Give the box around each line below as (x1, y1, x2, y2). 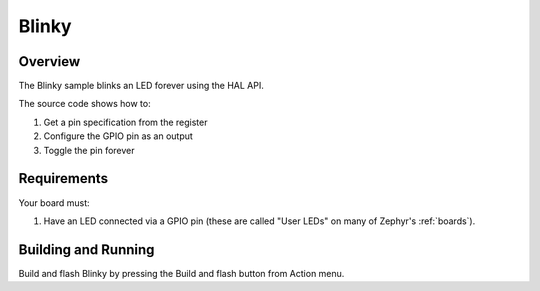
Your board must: (18, 196, 90, 209)
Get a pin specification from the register (43, 116, 208, 128)
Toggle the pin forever (43, 144, 135, 156)
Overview (18, 53, 81, 70)
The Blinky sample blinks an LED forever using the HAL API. (18, 80, 264, 92)
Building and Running (18, 241, 155, 258)
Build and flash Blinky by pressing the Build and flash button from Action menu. (18, 267, 345, 279)
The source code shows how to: (18, 98, 151, 110)
